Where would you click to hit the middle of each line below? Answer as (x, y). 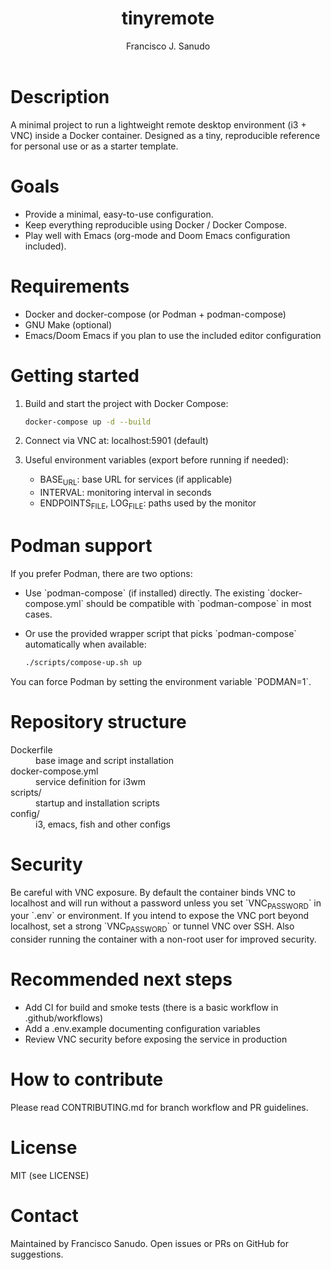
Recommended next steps (121, 979)
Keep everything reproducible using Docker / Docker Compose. (155, 224)
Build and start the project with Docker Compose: (126, 403)
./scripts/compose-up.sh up (83, 662)
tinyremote (168, 18)
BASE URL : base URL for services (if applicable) (136, 480)
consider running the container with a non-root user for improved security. (163, 939)
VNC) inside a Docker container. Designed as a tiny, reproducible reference (165, 135)
